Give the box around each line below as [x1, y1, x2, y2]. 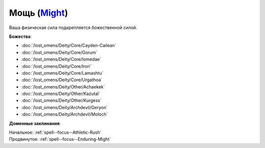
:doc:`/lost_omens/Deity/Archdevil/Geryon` [21, 104, 108, 110]
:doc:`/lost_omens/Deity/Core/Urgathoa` [21, 77, 103, 83]
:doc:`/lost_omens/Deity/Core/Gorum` [21, 49, 98, 55]
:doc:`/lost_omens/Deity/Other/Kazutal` [21, 91, 101, 97]
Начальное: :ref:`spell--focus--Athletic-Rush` [9, 129, 102, 135]
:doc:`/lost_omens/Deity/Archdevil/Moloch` [21, 111, 108, 118]
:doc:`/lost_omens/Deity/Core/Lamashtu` [21, 70, 104, 76]
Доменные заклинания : [9, 120, 61, 126]
